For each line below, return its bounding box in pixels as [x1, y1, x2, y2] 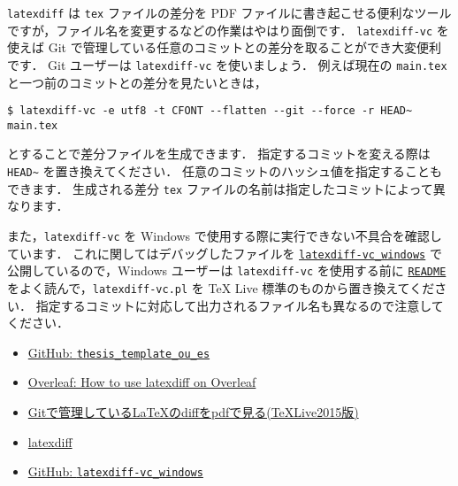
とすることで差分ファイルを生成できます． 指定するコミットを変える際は [7, 144, 431, 163]
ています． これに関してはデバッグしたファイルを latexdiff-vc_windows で [7, 243, 442, 262]
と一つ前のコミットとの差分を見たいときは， [7, 73, 267, 91]
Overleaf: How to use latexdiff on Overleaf [27, 373, 256, 391]
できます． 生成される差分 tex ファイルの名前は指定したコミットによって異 [7, 179, 446, 197]
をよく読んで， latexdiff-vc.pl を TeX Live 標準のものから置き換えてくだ [7, 278, 435, 297]
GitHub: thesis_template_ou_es [27, 343, 210, 361]
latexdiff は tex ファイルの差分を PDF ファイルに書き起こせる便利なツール [7, 4, 452, 21]
